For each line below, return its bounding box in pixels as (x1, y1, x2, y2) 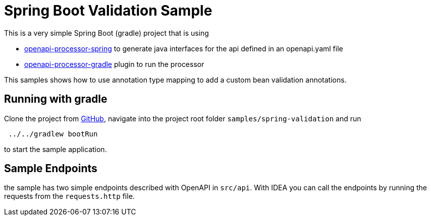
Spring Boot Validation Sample (4, 2, 212, 19)
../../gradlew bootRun (8, 129, 98, 138)
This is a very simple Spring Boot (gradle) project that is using (4, 28, 209, 37)
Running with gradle (4, 93, 107, 106)
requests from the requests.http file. (4, 192, 135, 201)
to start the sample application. (4, 144, 107, 154)
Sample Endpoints (4, 162, 97, 175)
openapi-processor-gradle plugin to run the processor (24, 59, 204, 68)
